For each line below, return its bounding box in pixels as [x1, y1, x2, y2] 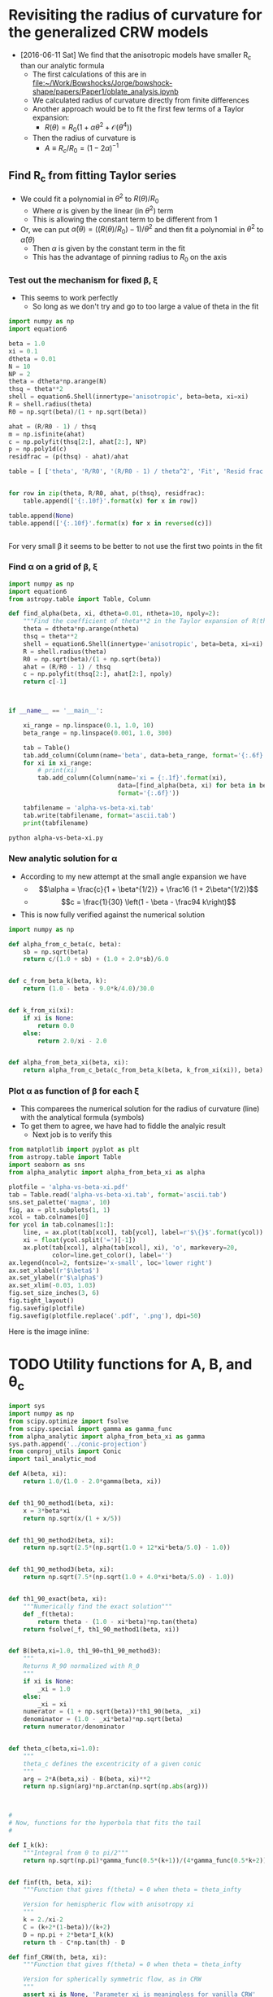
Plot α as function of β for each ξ [8, 1086, 140, 1097]
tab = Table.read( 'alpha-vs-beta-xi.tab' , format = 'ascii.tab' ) [8, 1191, 227, 1199]
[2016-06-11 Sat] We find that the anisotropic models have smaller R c [19, 50, 252, 62]
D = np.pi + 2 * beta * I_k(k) [23, 1930, 115, 1939]
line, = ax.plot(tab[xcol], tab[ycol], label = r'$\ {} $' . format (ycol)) [23, 1228, 264, 1237]
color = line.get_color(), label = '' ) [51, 1251, 173, 1259]
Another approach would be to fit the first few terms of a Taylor [32, 103, 245, 113]
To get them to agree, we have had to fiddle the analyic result [19, 1121, 226, 1131]
